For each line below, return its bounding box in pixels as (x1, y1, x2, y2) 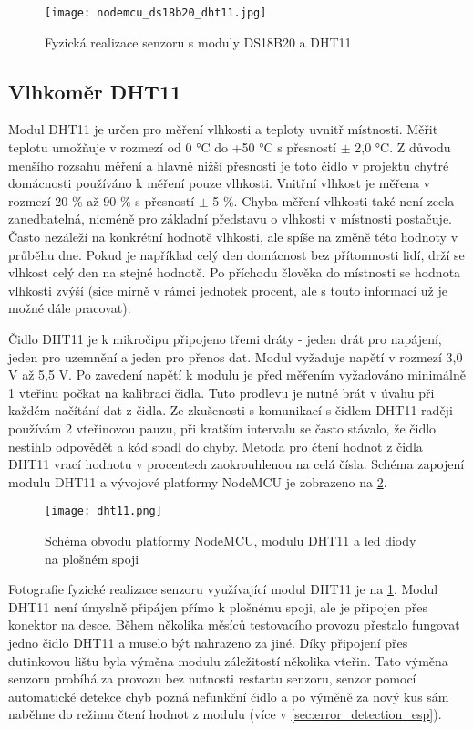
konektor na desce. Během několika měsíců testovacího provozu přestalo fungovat (8, 615, 460, 634)
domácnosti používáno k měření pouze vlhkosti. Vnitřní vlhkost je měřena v (8, 173, 431, 193)
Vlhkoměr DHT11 (8, 77, 182, 105)
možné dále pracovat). (8, 298, 131, 318)
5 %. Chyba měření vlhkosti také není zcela (212, 191, 455, 210)
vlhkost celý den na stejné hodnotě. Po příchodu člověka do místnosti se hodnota (8, 263, 461, 282)
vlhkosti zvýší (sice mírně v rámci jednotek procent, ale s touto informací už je (8, 280, 447, 299)
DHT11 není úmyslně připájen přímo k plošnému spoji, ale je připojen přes (8, 597, 427, 616)
